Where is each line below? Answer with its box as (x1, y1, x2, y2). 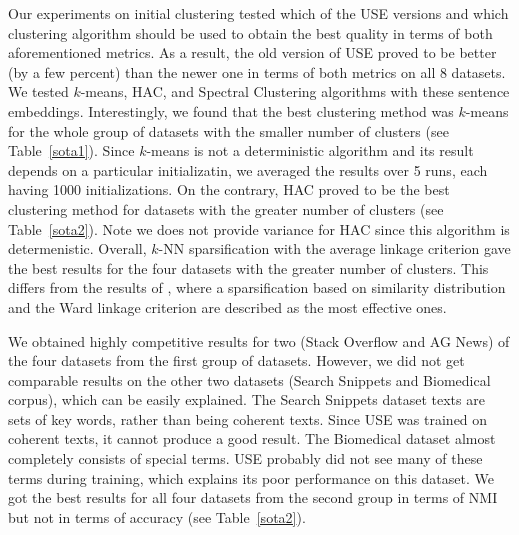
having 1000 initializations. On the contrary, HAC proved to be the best (8, 179, 450, 200)
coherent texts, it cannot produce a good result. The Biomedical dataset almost (8, 428, 496, 449)
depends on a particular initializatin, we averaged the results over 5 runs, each (8, 159, 488, 180)
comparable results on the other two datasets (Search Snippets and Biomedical (8, 369, 491, 390)
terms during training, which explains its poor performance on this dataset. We (8, 467, 494, 488)
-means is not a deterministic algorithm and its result (146, 140, 474, 161)
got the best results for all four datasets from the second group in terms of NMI (8, 487, 498, 508)
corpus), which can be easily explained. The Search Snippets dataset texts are (8, 389, 485, 410)
